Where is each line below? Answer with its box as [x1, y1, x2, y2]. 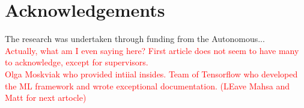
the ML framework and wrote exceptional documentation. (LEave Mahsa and [5, 79, 290, 92]
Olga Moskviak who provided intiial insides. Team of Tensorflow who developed [5, 67, 298, 80]
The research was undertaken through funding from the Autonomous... [5, 32, 265, 45]
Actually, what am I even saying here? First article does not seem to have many [5, 44, 299, 56]
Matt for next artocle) [5, 91, 87, 104]
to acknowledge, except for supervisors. [5, 56, 148, 68]
